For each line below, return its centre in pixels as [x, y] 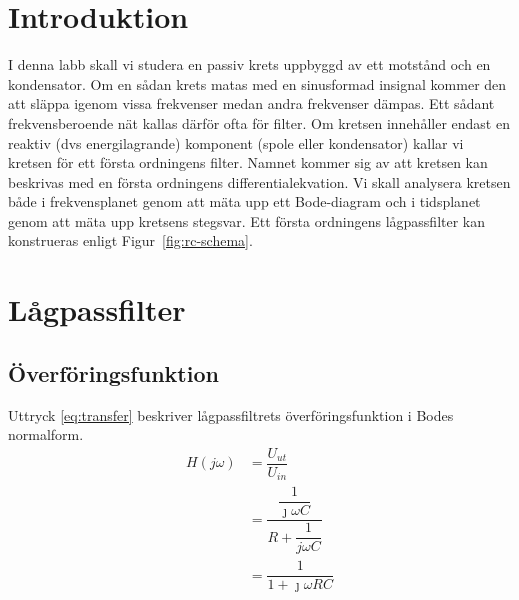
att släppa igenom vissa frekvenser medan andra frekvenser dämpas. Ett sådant [251, 103]
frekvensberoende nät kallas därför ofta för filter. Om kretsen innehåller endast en [259, 122]
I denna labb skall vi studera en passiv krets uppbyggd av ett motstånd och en [249, 64]
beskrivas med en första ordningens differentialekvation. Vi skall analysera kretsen [259, 181]
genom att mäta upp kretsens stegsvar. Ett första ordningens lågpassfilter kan [247, 220]
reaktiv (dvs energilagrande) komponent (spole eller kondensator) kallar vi [236, 142]
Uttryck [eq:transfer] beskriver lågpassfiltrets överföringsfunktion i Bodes [231, 414]
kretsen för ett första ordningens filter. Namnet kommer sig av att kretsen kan [248, 162]
